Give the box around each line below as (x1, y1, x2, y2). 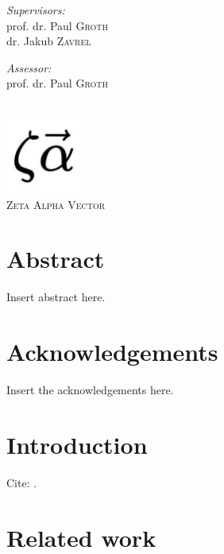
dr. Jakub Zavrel (6, 33, 91, 49)
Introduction (6, 428, 148, 460)
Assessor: (6, 59, 52, 76)
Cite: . (6, 474, 37, 490)
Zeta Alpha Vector (6, 196, 106, 212)
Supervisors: (6, 2, 65, 17)
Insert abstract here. (6, 289, 106, 305)
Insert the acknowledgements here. (6, 382, 174, 398)
